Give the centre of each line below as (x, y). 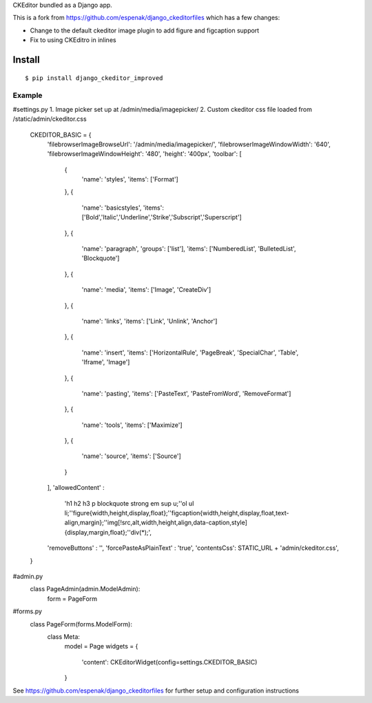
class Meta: (64, 636)
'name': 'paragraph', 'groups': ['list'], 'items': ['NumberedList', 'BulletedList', (189, 249)
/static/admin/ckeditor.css (50, 119)
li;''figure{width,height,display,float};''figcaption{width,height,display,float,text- (177, 513)
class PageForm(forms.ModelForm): (81, 624)
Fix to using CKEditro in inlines (73, 40)
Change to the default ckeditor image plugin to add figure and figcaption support (145, 30)
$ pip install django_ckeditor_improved (94, 78)
